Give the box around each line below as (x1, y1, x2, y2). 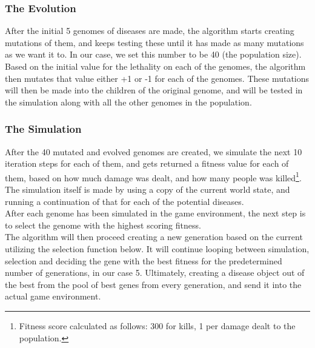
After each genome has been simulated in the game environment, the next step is (5, 207, 306, 219)
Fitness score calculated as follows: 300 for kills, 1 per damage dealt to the (19, 319, 296, 332)
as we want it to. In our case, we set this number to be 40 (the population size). (5, 48, 302, 61)
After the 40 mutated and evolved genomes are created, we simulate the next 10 (5, 145, 302, 158)
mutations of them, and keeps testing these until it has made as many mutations (5, 36, 304, 49)
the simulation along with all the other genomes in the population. (5, 95, 252, 108)
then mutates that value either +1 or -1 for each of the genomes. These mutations (5, 72, 310, 84)
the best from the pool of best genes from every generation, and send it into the (5, 278, 302, 290)
